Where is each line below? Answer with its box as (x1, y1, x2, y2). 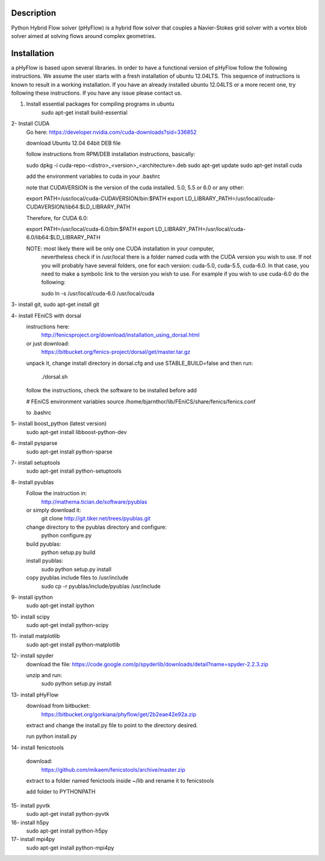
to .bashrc (26, 409, 52, 416)
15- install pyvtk (11, 802, 51, 809)
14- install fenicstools (11, 743, 64, 751)
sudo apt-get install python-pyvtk (26, 810, 110, 818)
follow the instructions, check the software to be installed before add (26, 386, 197, 394)
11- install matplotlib (11, 632, 60, 640)
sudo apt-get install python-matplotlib (26, 641, 120, 648)
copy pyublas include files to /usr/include (26, 574, 129, 581)
